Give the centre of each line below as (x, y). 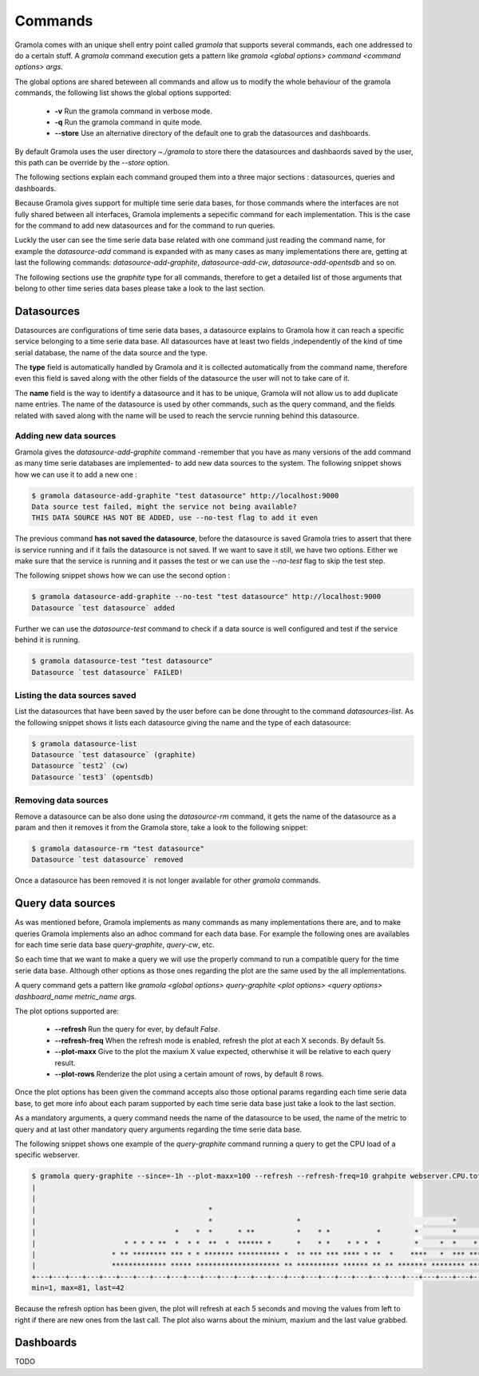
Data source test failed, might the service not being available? (164, 506)
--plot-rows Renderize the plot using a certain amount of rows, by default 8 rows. (189, 1073)
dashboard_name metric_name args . (76, 996)
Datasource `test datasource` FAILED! (107, 672)
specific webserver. (47, 1155)
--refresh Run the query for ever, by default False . (137, 1029)
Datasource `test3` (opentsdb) (93, 777)
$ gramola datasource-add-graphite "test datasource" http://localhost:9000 (185, 496)
